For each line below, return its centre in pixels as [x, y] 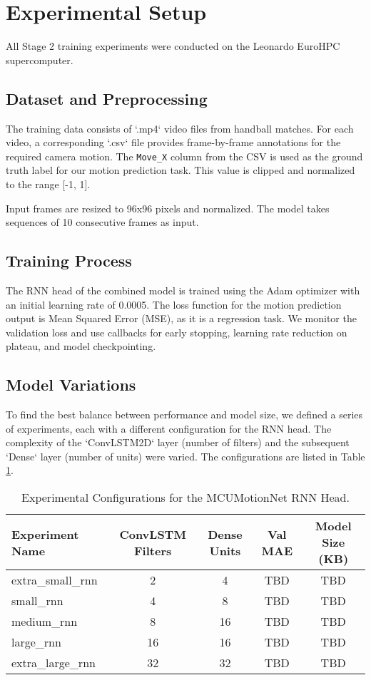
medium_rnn [45, 622]
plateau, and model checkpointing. [81, 346]
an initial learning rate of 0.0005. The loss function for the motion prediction [174, 304]
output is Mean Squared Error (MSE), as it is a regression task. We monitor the [181, 318]
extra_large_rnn [54, 663]
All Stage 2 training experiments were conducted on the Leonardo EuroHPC [173, 46]
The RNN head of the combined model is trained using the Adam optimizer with [183, 290]
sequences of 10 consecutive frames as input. [102, 222]
